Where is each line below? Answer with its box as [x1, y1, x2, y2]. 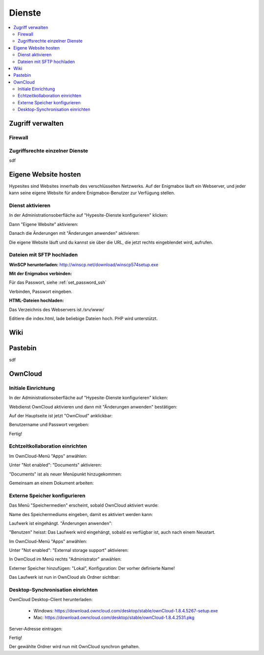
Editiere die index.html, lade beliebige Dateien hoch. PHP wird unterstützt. [9, 316, 158, 321]
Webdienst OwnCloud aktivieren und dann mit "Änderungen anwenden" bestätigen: [9, 404, 177, 409]
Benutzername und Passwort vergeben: [9, 422, 89, 428]
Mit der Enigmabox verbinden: [9, 271, 72, 276]
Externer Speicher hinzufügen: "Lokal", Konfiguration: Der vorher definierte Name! [9, 565, 175, 571]
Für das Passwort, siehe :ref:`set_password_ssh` [9, 279, 107, 286]
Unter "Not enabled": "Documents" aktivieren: [9, 462, 102, 468]
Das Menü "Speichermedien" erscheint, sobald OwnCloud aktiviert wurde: [9, 502, 159, 508]
